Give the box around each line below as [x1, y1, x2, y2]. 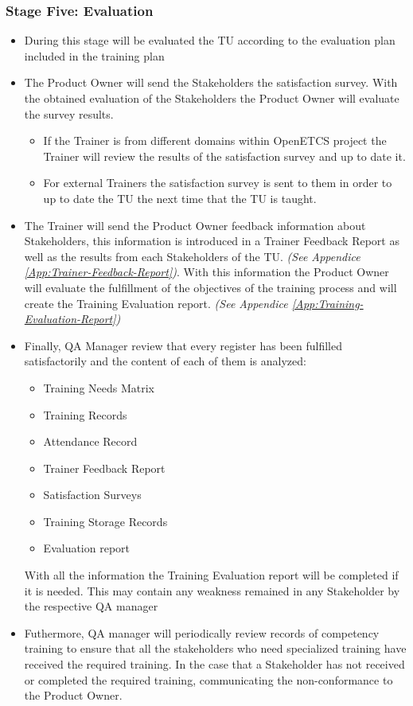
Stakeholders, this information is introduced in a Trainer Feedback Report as [24, 232, 399, 249]
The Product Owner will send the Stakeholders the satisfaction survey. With [24, 74, 398, 91]
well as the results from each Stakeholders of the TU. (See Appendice [24, 248, 360, 264]
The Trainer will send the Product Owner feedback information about [24, 216, 366, 233]
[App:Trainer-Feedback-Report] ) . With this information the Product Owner [24, 263, 389, 280]
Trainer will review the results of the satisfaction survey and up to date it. [43, 147, 406, 164]
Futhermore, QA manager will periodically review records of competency [24, 624, 380, 641]
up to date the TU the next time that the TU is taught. [43, 189, 317, 206]
